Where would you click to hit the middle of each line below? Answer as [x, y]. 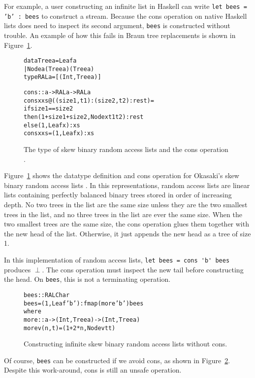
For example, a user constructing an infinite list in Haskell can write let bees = [126, 6]
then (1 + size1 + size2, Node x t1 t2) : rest [84, 117]
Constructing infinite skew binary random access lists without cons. [126, 344]
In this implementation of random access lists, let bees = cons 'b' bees [117, 260]
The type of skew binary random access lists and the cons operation [126, 149]
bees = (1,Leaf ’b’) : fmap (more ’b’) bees [84, 303]
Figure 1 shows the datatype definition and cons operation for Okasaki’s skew [122, 175]
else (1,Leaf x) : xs [52, 125]
